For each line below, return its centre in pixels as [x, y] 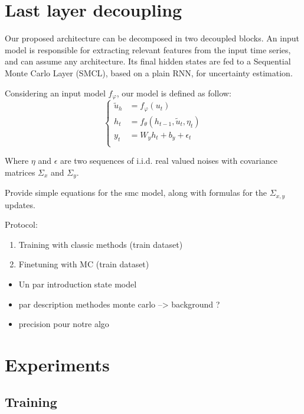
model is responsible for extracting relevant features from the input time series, [148, 49]
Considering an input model [55, 93]
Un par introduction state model [78, 284]
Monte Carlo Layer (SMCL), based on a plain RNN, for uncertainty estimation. [149, 72]
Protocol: [21, 224]
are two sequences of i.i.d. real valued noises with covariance [169, 161]
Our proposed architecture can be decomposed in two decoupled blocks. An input [152, 38]
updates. [20, 204]
